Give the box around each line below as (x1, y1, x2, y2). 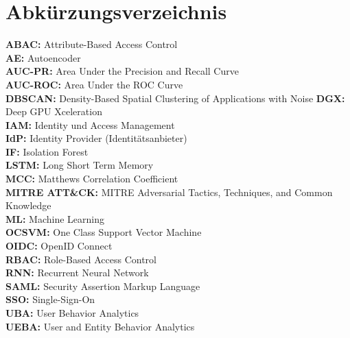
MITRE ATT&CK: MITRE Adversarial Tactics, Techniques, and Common (5, 184, 333, 199)
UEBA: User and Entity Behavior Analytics (5, 319, 195, 333)
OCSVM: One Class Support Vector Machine (5, 225, 202, 239)
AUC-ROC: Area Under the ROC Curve (5, 77, 183, 91)
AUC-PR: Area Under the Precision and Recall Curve (5, 64, 239, 78)
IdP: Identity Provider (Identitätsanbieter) (5, 131, 187, 145)
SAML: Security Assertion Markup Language (5, 278, 200, 293)
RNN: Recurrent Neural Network (5, 265, 149, 280)
